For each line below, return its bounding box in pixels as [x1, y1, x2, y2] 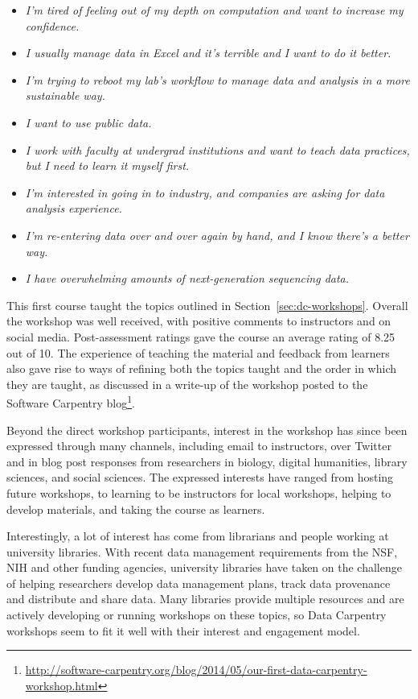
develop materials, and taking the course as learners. [6, 500, 265, 517]
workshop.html [25, 676, 98, 693]
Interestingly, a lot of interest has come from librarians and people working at [6, 527, 389, 544]
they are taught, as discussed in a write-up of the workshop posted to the [6, 375, 368, 392]
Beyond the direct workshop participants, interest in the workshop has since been [6, 421, 408, 438]
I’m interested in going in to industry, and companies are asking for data [25, 184, 385, 201]
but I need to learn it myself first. [25, 157, 190, 174]
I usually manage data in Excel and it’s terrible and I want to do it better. [25, 44, 391, 61]
